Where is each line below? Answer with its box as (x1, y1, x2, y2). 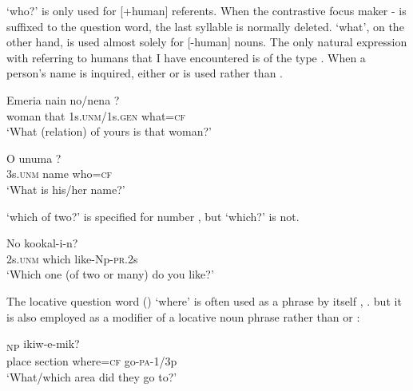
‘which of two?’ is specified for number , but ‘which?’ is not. (6, 207, 300, 224)
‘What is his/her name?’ (6, 180, 125, 197)
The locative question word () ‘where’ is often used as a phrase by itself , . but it (6, 292, 402, 309)
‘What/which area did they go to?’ (6, 368, 177, 385)
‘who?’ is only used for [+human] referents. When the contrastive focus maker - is (6, 2, 407, 18)
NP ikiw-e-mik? (6, 335, 80, 353)
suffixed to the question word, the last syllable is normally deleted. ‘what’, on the (6, 18, 404, 34)
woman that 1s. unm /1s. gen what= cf (6, 107, 185, 124)
